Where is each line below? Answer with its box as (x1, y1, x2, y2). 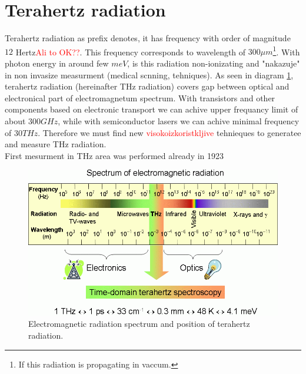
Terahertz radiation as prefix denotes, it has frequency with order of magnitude (5, 32, 291, 44)
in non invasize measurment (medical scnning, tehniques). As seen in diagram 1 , (5, 68, 294, 81)
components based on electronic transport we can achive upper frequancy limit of (5, 103, 298, 115)
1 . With (272, 44, 300, 58)
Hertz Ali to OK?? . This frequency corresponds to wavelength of (15, 45, 246, 58)
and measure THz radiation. (5, 138, 107, 150)
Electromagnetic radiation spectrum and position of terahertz (28, 317, 250, 330)
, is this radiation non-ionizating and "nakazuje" (127, 57, 300, 69)
